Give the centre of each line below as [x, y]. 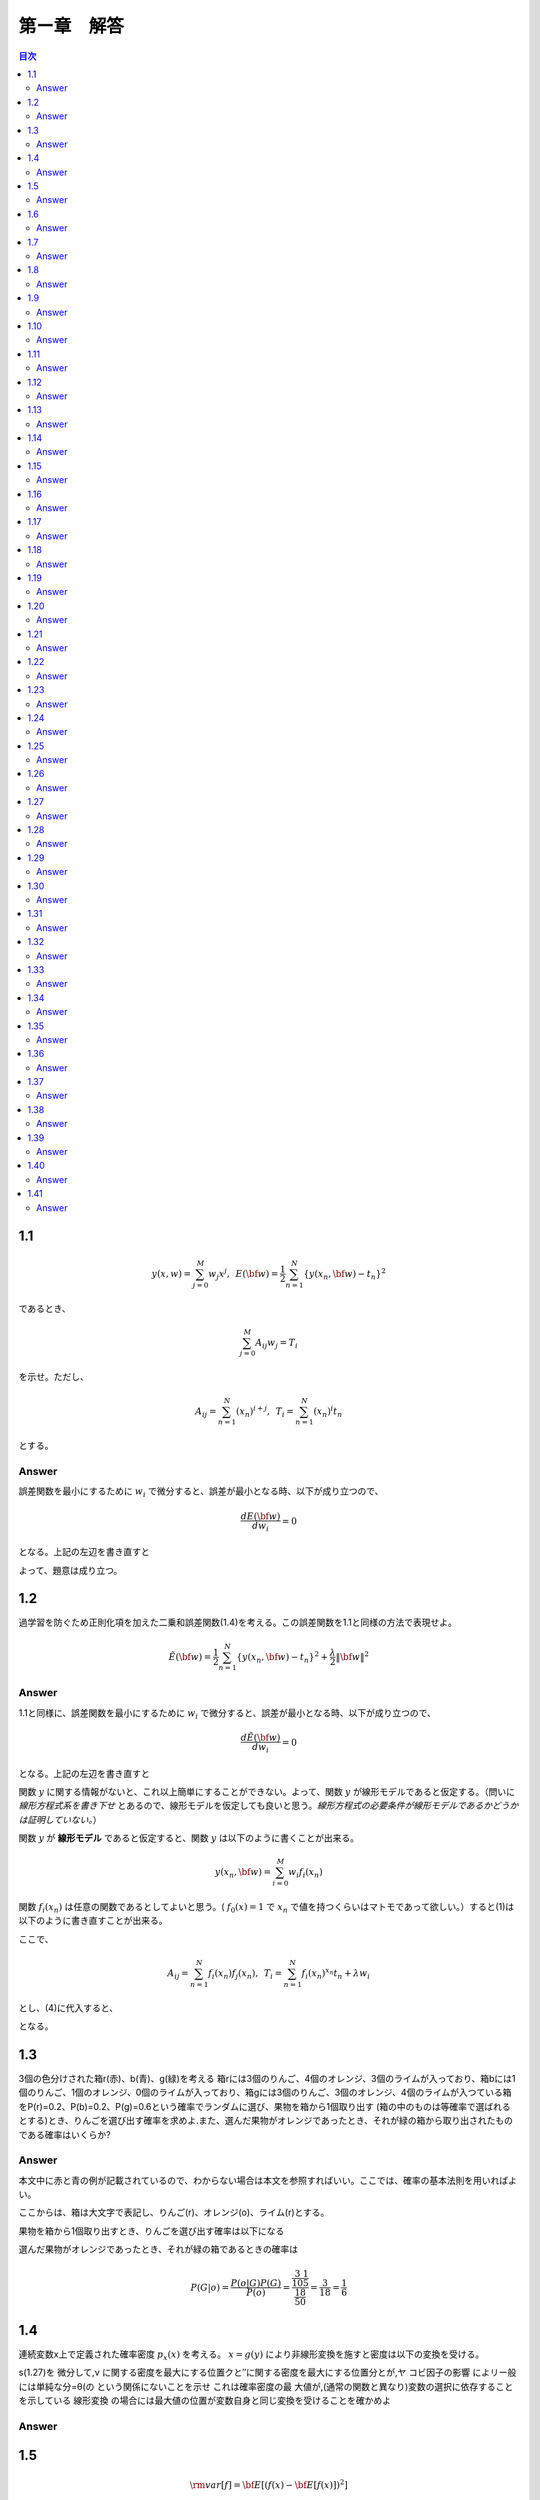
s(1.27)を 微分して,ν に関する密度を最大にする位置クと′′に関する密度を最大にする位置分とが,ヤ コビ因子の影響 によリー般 [267, 2372]
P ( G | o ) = [210, 2287]
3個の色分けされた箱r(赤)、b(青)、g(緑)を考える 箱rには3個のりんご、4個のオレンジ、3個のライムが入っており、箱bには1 [267, 2078]
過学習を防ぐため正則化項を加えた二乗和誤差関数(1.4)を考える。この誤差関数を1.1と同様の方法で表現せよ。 [237, 1622]
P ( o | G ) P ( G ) [256, 2283]
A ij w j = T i [277, 1343]
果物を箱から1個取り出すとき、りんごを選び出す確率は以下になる [151, 2231]
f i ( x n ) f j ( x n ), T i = [245, 1974]
